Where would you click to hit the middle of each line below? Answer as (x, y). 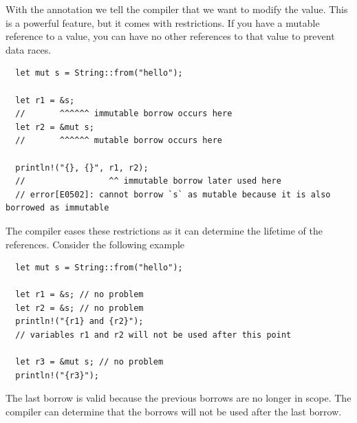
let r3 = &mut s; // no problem (89, 362)
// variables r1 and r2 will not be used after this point (153, 335)
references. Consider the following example (95, 244)
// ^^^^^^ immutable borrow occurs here (124, 114)
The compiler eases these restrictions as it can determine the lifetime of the (164, 230)
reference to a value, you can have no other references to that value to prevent (170, 36)
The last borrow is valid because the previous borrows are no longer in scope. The (178, 398)
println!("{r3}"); (57, 375)
